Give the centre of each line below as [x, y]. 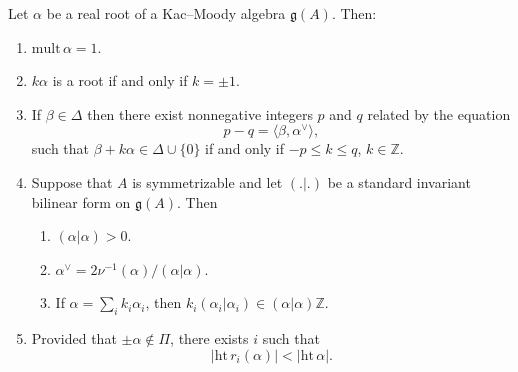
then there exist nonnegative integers [200, 113]
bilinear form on [81, 201]
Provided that [74, 338]
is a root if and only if [120, 80]
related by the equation [439, 113]
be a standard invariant [399, 182]
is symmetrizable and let [207, 182]
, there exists [209, 338]
